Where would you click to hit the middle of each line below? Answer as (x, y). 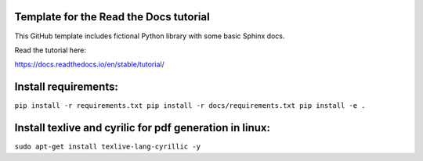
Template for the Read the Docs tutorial (112, 17)
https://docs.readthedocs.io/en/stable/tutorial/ (89, 64)
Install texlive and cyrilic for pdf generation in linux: (142, 128)
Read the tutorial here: (50, 50)
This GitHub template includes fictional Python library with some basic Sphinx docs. (150, 36)
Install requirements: (67, 87)
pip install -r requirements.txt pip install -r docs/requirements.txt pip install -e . (190, 106)
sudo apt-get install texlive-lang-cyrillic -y (108, 147)
